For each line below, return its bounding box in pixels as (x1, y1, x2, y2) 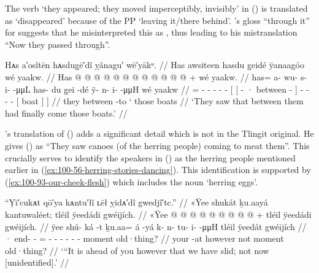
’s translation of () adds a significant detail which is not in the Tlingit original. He (5, 127, 314, 140)
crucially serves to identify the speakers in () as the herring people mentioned (5, 151, 296, 164)
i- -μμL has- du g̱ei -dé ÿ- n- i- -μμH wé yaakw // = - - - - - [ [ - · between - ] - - (5, 82, 309, 95)
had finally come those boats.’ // (5, 106, 128, 119)
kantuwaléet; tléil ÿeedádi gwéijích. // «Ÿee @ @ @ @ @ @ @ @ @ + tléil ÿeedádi (5, 207, 312, 220)
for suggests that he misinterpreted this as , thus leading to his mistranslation (5, 26, 298, 39)
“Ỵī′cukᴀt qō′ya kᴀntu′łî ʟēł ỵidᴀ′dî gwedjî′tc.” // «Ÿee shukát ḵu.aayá (5, 196, 268, 209)
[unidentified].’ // (5, 256, 69, 269)
